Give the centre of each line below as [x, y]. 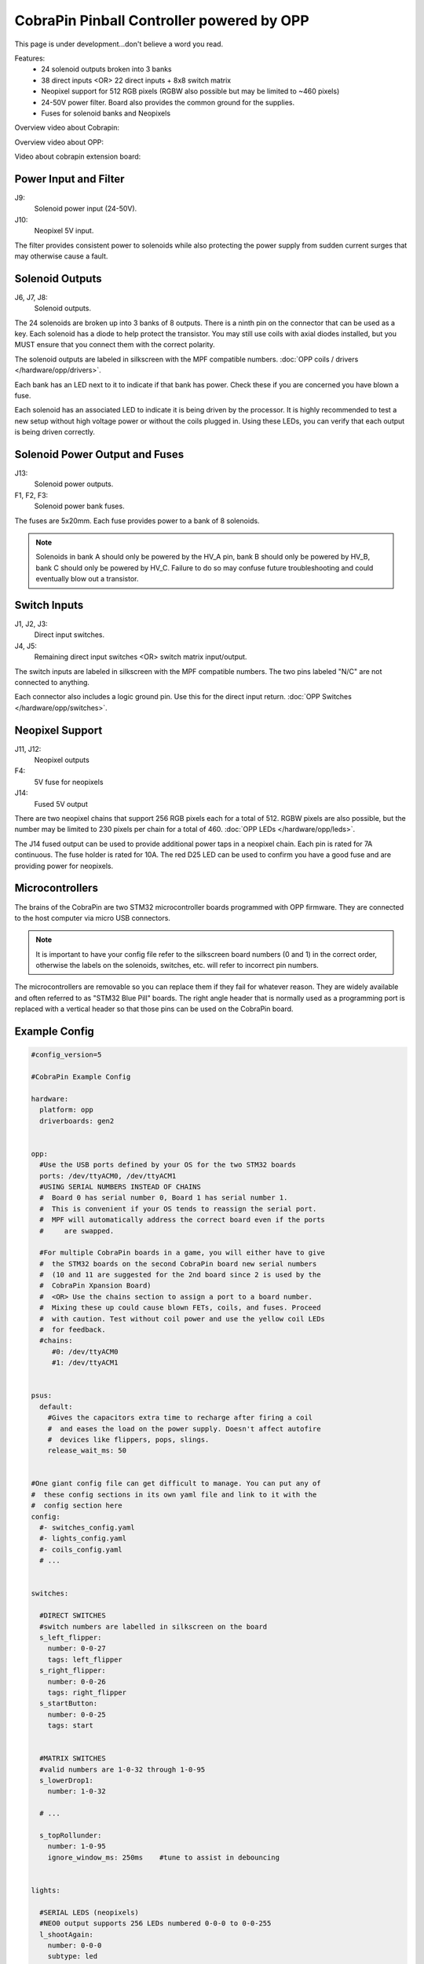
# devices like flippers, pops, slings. [128, 1439]
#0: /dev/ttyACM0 [85, 1352]
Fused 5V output [61, 804]
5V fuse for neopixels [69, 782]
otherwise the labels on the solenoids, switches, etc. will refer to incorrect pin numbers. [177, 966]
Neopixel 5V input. [64, 231]
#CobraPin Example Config [81, 1077]
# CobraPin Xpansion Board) [96, 1286]
